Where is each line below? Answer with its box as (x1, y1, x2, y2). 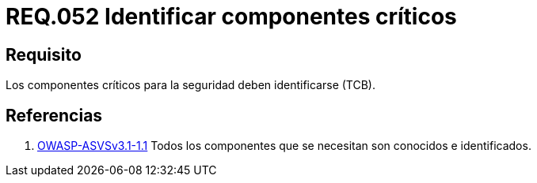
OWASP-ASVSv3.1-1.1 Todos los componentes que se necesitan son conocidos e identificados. (37, 139, 531, 153)
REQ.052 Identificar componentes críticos (6, 3, 457, 30)
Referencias (6, 105, 103, 125)
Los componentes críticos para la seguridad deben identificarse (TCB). (6, 78, 375, 92)
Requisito (6, 44, 82, 65)
